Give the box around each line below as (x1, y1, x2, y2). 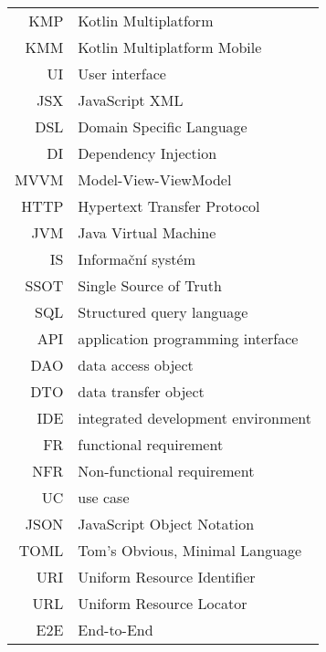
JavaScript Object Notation (78, 513, 255, 534)
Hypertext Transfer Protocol (78, 195, 260, 216)
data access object (78, 354, 194, 375)
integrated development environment (78, 407, 312, 428)
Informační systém (78, 248, 196, 269)
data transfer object (78, 381, 205, 402)
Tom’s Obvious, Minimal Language (78, 540, 302, 561)
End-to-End (78, 619, 153, 640)
